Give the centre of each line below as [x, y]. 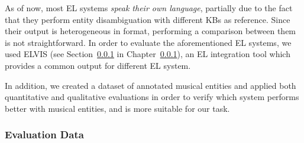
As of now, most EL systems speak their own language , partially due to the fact [149, 8]
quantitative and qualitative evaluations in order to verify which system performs [152, 97]
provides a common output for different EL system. [98, 65]
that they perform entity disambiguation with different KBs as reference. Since [148, 19]
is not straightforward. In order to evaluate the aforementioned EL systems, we [148, 42]
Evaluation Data [44, 134]
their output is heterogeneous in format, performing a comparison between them [151, 31]
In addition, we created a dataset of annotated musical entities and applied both [151, 85]
